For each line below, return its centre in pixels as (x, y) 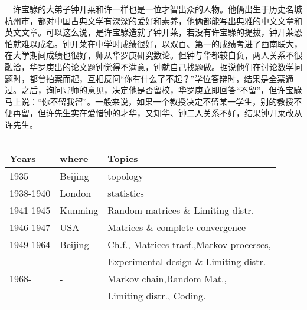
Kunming (79, 210)
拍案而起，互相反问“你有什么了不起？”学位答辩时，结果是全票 (166, 78)
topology (125, 176)
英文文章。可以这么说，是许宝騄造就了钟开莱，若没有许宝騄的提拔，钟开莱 (149, 32)
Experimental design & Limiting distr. (187, 261)
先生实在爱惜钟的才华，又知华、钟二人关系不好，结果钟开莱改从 (178, 113)
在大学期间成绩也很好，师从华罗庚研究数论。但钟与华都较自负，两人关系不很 (153, 55)
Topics (123, 158)
